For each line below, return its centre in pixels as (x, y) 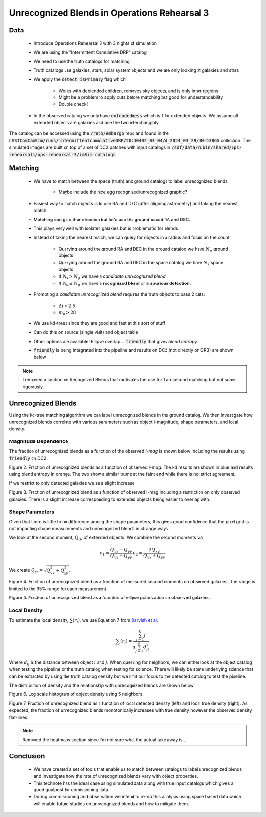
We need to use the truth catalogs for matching (82, 61)
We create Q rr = (26, 571)
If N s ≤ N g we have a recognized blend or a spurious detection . (125, 284)
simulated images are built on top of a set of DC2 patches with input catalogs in (90, 147)
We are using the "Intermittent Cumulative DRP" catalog (90, 52)
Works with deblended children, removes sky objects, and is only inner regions (138, 91)
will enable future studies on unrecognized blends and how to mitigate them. (111, 803)
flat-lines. (19, 717)
